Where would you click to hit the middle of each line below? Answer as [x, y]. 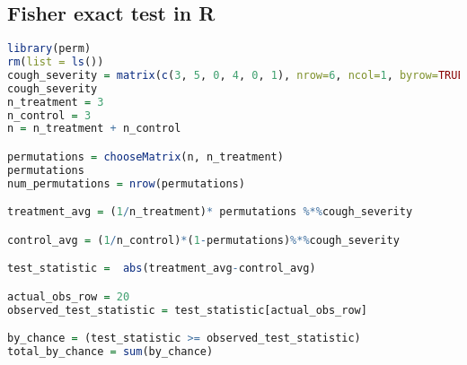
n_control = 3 [49, 115]
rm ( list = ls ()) [56, 62]
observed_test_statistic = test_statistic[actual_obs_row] [187, 310]
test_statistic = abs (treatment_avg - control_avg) [162, 269]
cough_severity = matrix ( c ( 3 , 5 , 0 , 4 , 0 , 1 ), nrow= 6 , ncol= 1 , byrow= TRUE [236, 75]
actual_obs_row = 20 [69, 296]
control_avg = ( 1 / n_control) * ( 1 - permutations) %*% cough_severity [203, 240]
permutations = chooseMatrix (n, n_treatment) [145, 156]
